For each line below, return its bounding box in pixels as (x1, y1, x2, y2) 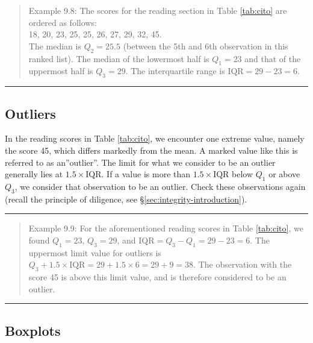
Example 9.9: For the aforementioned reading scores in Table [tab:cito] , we (28, 222, 303, 234)
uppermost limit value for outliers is (28, 246, 161, 259)
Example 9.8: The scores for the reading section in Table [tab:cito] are (28, 4, 287, 16)
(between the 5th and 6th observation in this (123, 39, 288, 52)
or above (268, 168, 300, 180)
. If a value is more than (101, 168, 191, 180)
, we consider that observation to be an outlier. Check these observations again (14, 180, 306, 192)
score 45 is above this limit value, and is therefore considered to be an (28, 271, 287, 283)
